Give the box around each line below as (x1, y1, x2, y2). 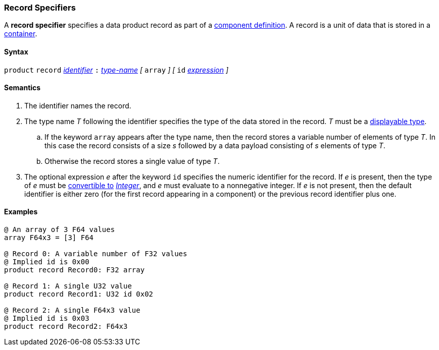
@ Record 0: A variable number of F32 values (4, 250, 187, 258)
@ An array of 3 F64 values (4, 225, 115, 234)
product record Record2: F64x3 (4, 322, 128, 331)
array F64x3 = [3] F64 (4, 234, 94, 242)
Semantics (4, 83, 41, 92)
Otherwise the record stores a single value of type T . (44, 156, 220, 165)
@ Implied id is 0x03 (4, 314, 89, 323)
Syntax (4, 47, 28, 56)
